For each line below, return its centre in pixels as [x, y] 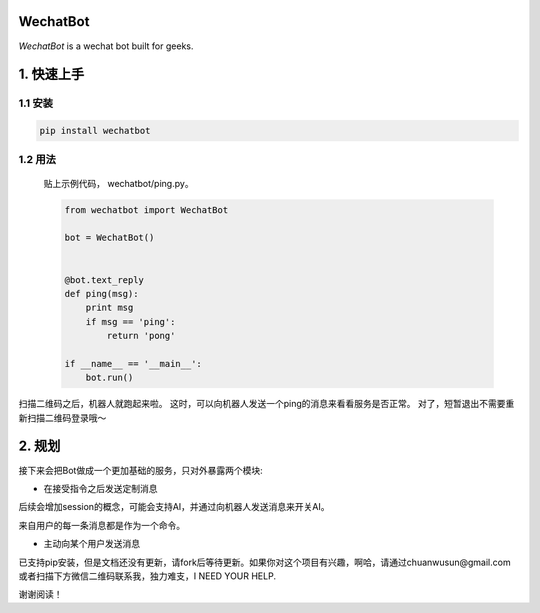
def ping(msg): [101, 293]
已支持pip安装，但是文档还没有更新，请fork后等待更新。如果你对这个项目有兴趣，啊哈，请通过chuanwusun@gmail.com [264, 562]
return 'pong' [141, 336]
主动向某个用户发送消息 [91, 544]
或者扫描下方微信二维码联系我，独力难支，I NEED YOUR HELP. [147, 576]
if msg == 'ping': [130, 321]
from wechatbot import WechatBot [146, 209]
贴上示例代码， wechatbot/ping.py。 [118, 183]
